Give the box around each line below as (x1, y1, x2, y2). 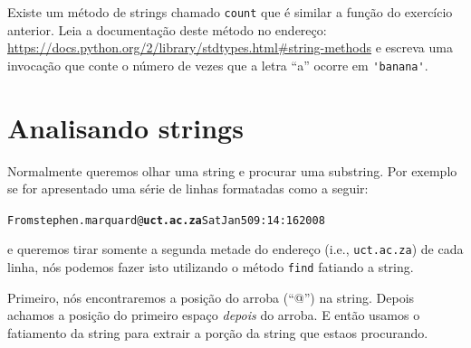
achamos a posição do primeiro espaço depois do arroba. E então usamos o (7, 306, 420, 324)
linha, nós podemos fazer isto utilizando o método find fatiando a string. (7, 258, 414, 277)
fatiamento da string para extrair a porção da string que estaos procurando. (7, 323, 428, 342)
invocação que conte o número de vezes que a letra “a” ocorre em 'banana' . (7, 55, 428, 74)
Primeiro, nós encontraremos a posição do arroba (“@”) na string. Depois (7, 287, 415, 306)
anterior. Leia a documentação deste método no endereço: (7, 20, 327, 39)
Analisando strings (7, 108, 244, 146)
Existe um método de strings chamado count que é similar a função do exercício (7, 3, 453, 21)
